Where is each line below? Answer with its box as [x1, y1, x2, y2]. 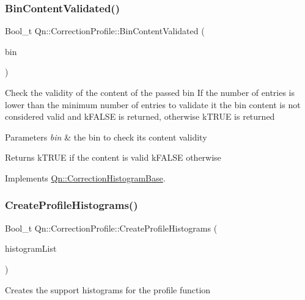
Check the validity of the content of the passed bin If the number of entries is [5, 86, 295, 98]
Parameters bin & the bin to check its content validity [5, 130, 207, 143]
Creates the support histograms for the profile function [5, 283, 211, 296]
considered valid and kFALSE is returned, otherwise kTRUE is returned [5, 110, 275, 123]
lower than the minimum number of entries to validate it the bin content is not [5, 98, 301, 111]
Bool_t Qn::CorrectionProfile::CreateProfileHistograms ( [5, 221, 218, 234]
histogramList [5, 242, 57, 255]
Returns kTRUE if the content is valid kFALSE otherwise [5, 151, 221, 164]
